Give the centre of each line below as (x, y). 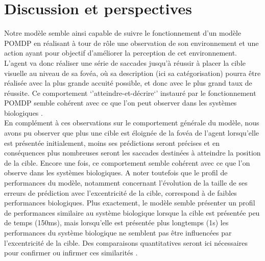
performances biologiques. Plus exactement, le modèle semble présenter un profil (130, 203)
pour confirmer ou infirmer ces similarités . (71, 253)
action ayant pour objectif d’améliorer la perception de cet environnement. (121, 53)
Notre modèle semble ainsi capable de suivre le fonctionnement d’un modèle (123, 33)
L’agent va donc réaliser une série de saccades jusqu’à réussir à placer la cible (125, 62)
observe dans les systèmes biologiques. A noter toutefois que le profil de (116, 173)
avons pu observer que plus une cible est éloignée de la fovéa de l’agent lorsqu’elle (132, 133)
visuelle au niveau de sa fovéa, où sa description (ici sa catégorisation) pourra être (132, 73)
